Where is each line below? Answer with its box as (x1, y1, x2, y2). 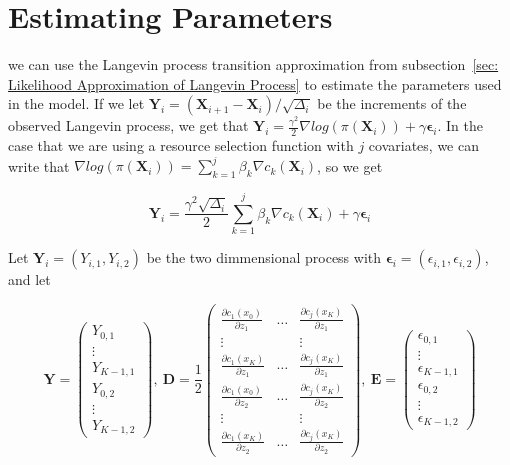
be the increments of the (317, 93, 467, 114)
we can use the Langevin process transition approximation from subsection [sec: (8, 54, 499, 75)
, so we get (317, 155, 383, 176)
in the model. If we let (8, 93, 145, 114)
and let (8, 269, 51, 290)
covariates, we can (368, 135, 479, 156)
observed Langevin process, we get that (8, 115, 249, 136)
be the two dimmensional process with (146, 247, 382, 268)
